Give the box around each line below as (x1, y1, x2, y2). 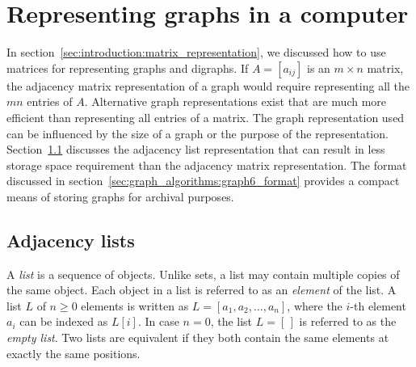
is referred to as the (299, 313, 397, 330)
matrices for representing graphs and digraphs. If (6, 59, 249, 76)
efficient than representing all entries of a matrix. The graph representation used (6, 108, 405, 125)
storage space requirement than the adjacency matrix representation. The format (6, 156, 407, 173)
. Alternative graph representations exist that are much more (84, 93, 387, 110)
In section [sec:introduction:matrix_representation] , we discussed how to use (6, 44, 386, 61)
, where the (287, 297, 342, 314)
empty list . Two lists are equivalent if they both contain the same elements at (6, 329, 389, 346)
